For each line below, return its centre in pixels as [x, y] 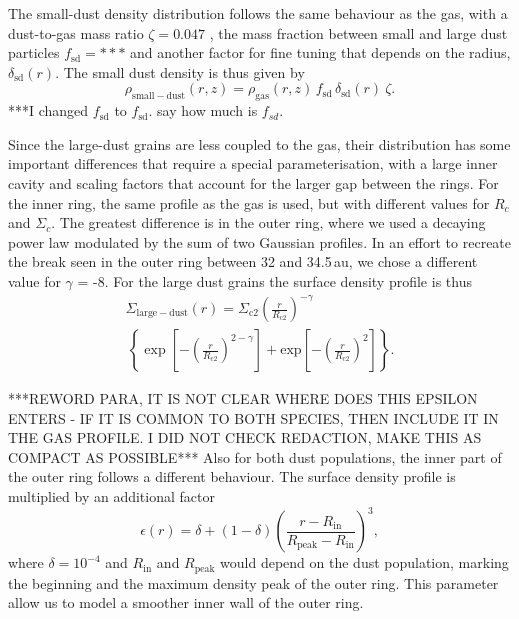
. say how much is [203, 110]
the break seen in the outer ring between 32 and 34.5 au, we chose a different [243, 261]
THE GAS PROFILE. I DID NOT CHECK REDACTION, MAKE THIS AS [245, 437]
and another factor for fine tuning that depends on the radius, [320, 52]
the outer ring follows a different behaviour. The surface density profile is [232, 476]
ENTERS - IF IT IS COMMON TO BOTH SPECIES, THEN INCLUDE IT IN [253, 417]
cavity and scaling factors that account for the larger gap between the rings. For [253, 182]
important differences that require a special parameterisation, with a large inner [253, 163]
